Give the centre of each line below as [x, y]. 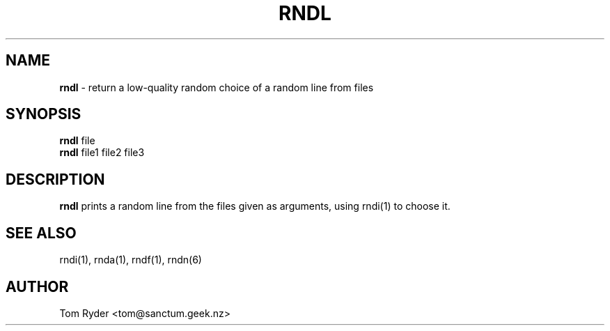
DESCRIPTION [55, 179]
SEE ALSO [41, 233]
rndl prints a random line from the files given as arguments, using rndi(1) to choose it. [255, 206]
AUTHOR [37, 286]
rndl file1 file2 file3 [102, 153]
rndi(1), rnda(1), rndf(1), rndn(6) [131, 260]
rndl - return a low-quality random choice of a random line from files [217, 87]
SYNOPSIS [44, 114]
